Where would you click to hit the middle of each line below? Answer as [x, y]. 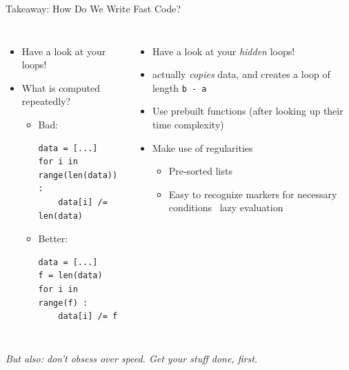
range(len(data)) [78, 175]
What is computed [61, 87]
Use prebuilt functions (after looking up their [248, 111]
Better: [53, 238]
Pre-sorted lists [200, 171]
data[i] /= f [88, 317]
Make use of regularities [202, 147]
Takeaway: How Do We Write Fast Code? [93, 8]
